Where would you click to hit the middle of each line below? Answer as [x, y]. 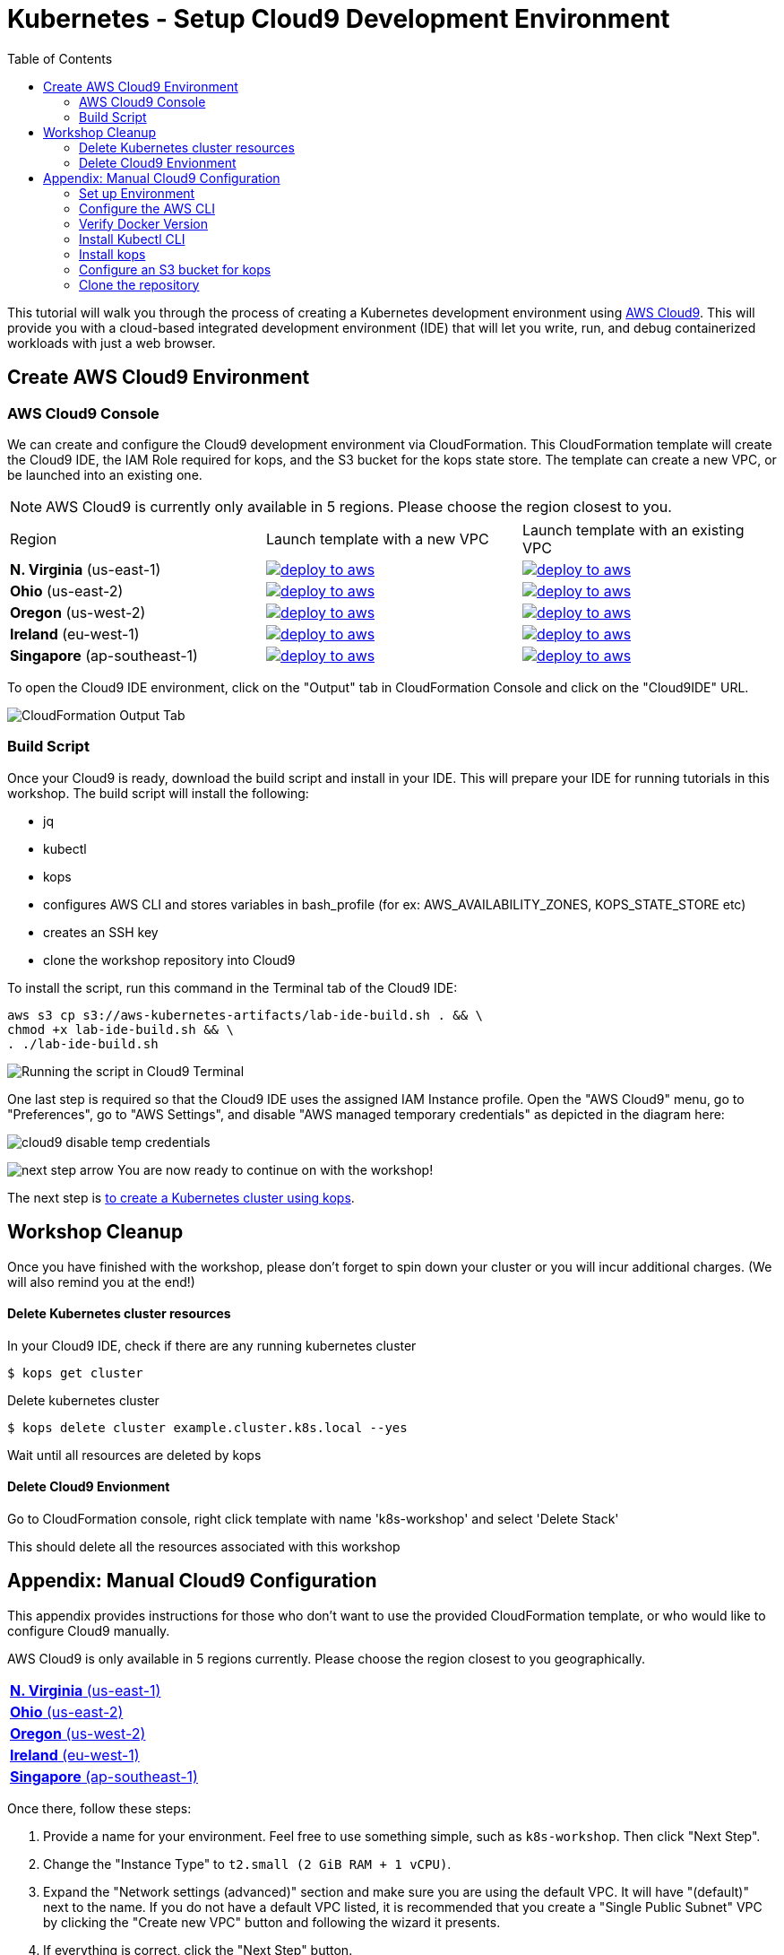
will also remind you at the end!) [101, 1282]
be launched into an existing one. [105, 474]
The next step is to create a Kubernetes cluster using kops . [181, 1197]
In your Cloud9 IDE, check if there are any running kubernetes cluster [212, 1345]
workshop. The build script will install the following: [158, 793]
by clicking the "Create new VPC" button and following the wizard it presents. [272, 1922]
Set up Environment [137, 193]
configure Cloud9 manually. [89, 1630]
